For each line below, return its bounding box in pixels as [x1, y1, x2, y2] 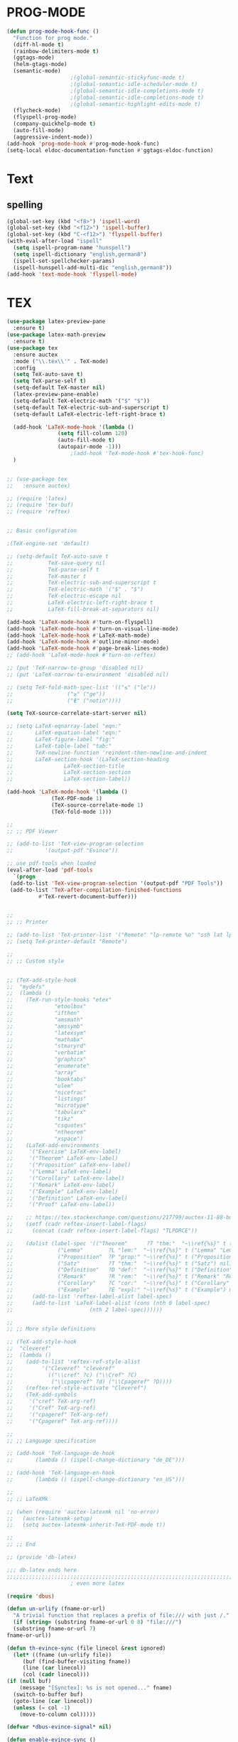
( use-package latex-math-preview [6, 331, 106, 338]
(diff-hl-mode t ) [13, 41, 65, 48]
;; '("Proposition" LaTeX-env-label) [6, 1161, 131, 1169]
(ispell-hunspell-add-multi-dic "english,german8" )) [13, 264, 173, 271]
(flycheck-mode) [13, 107, 61, 114]
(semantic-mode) [13, 68, 61, 75]
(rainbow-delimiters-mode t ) [13, 48, 99, 55]
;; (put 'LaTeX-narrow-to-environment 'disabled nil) [6, 671, 170, 678]
